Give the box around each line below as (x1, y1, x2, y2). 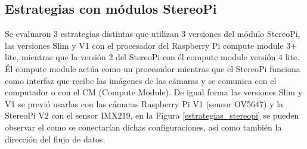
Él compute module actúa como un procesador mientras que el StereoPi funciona (5, 62, 300, 74)
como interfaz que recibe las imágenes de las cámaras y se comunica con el (5, 74, 277, 86)
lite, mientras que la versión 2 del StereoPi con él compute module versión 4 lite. (5, 51, 300, 63)
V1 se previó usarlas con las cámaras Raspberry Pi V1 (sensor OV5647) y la (5, 97, 284, 110)
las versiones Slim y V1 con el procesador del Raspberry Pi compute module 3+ (5, 39, 297, 51)
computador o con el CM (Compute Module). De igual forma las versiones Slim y (5, 86, 303, 98)
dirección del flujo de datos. (5, 132, 106, 145)
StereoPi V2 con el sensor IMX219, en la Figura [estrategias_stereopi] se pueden (5, 109, 299, 122)
